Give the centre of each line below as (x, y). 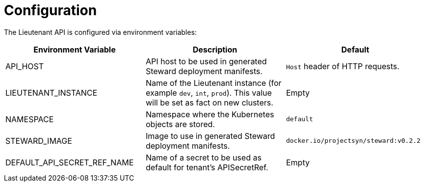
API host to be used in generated (206, 61)
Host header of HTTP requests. (343, 66)
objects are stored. (180, 124)
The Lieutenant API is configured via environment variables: (100, 32)
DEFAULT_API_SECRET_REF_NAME (70, 162)
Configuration (51, 10)
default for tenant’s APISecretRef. (207, 167)
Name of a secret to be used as (203, 157)
